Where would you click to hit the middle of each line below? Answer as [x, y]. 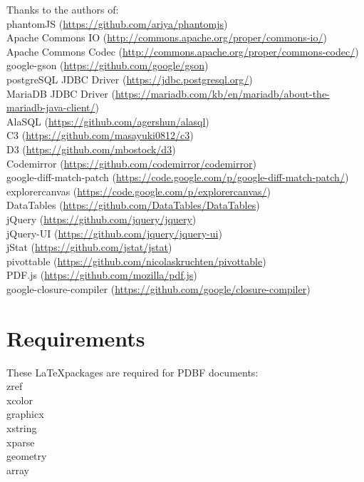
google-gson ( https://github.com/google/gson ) [108, 65]
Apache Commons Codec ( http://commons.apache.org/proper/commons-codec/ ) [183, 51]
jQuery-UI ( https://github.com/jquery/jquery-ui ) [114, 233]
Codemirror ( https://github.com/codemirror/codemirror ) [131, 163]
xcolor [20, 400]
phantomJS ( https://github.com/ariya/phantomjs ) [117, 23]
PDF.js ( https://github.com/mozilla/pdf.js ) [102, 275]
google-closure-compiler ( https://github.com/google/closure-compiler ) [158, 288]
